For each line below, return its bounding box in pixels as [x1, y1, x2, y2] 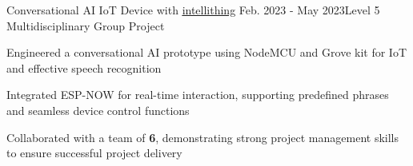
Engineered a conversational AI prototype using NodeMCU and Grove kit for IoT [6, 44, 407, 61]
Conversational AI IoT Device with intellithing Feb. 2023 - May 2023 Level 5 [6, 2, 380, 18]
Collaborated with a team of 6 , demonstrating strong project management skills [6, 128, 399, 145]
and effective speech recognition [6, 59, 162, 76]
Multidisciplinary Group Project [6, 17, 165, 34]
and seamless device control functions [6, 101, 190, 118]
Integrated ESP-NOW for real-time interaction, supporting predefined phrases [6, 86, 389, 103]
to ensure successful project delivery [6, 144, 182, 161]
